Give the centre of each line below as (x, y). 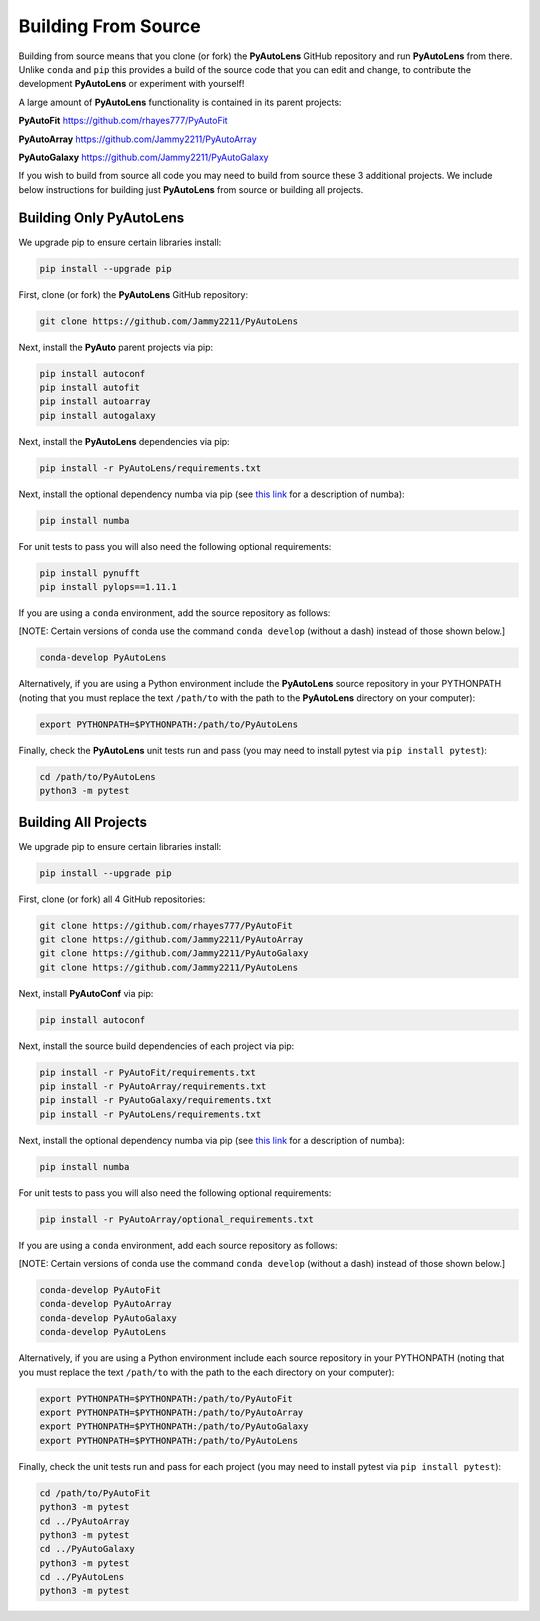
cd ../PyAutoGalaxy (87, 1549)
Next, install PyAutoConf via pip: (86, 993)
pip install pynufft (89, 573)
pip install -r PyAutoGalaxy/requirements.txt (155, 1100)
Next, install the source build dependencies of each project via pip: (156, 1046)
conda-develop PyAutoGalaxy (108, 1318)
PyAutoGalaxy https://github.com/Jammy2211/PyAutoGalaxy (143, 157)
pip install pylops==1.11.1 (108, 586)
